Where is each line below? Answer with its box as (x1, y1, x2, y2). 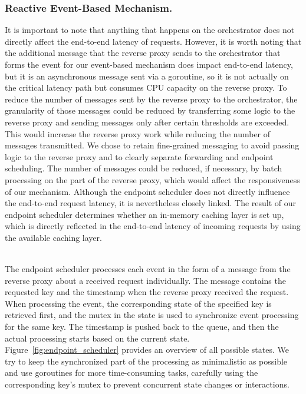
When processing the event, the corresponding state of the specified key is (5, 297, 272, 309)
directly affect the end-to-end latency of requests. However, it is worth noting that (5, 35, 302, 47)
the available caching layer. (5, 231, 102, 243)
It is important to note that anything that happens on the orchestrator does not (5, 24, 295, 36)
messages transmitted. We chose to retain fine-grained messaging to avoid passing (5, 139, 300, 151)
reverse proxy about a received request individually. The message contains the (5, 274, 286, 286)
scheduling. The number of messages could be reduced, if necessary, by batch (5, 162, 282, 174)
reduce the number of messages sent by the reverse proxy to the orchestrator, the (5, 92, 298, 105)
